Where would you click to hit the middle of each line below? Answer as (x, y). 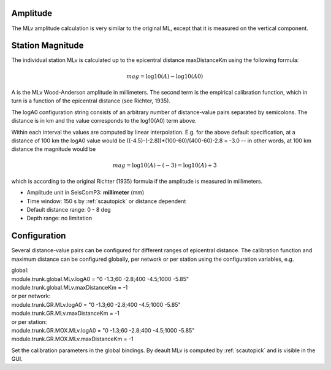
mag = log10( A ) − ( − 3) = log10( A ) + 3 (165, 165)
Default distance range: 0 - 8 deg (69, 210)
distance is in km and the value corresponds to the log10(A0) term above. (104, 121)
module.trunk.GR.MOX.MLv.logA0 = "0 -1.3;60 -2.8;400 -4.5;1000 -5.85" (103, 330)
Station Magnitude (48, 46)
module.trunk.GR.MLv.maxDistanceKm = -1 (65, 314)
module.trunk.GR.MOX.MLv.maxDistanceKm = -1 (72, 339)
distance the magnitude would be (54, 149)
